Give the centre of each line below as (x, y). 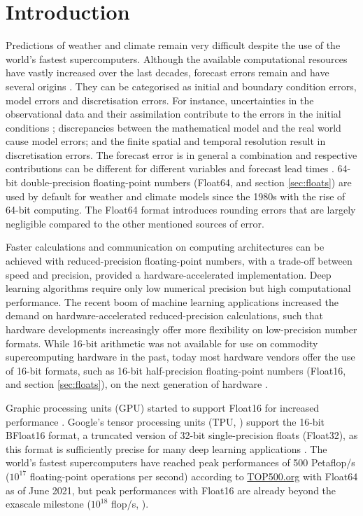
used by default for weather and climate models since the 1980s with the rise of (176, 196)
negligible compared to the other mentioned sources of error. (135, 223)
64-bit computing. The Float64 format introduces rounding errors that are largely (181, 210)
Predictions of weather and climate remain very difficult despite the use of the (173, 45)
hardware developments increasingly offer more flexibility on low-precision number (181, 329)
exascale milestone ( (48, 504)
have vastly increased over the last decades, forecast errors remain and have (168, 72)
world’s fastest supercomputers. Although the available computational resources (177, 58)
